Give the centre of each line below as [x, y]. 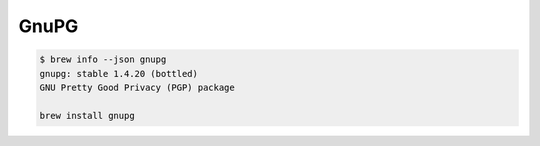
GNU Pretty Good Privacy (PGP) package [137, 87]
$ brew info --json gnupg [103, 59]
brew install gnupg [87, 115]
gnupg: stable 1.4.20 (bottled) [119, 73]
